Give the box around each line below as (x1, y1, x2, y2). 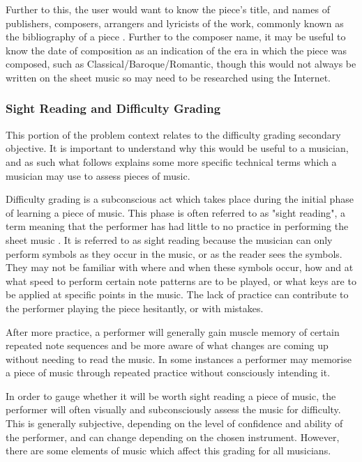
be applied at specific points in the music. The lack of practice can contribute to (6, 287, 349, 302)
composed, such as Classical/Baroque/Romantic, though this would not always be (6, 56, 356, 71)
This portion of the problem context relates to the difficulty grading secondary (6, 127, 341, 141)
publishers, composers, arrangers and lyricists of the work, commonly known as (6, 15, 344, 30)
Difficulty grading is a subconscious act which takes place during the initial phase (6, 192, 354, 206)
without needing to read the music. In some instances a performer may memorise (6, 351, 352, 366)
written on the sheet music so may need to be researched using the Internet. (6, 70, 331, 84)
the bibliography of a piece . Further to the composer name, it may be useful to (6, 29, 346, 44)
